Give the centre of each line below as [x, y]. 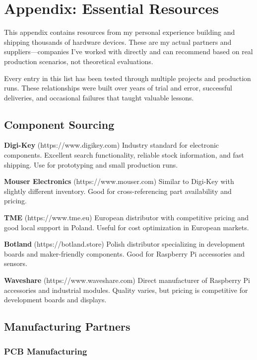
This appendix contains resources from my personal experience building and [120, 32]
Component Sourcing [59, 124]
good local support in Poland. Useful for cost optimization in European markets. [127, 227]
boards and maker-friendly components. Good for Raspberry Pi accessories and [125, 253]
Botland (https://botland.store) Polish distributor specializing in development [125, 244]
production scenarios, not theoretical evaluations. [79, 61]
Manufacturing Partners [67, 326]
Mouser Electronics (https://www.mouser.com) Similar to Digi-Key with [119, 181]
